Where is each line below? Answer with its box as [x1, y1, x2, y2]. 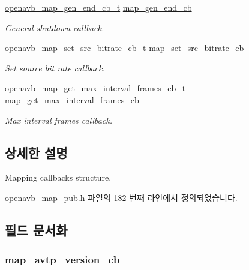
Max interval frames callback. [5, 113, 113, 126]
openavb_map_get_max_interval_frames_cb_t [5, 82, 186, 94]
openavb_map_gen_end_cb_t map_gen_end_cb [5, 1, 192, 13]
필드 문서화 [5, 220, 68, 239]
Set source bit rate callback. [5, 61, 105, 74]
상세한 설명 [5, 143, 68, 161]
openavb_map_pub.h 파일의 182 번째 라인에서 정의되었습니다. [5, 191, 238, 203]
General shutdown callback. [5, 21, 104, 34]
